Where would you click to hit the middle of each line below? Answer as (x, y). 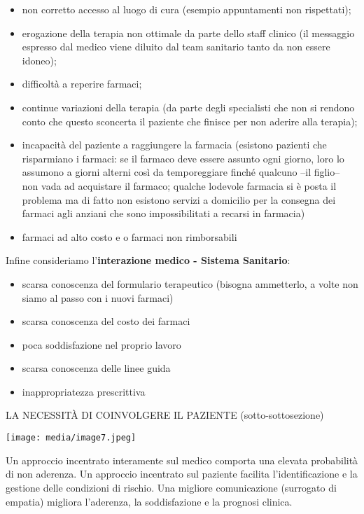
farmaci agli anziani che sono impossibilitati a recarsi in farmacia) (163, 213)
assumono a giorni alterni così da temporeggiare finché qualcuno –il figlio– (181, 172)
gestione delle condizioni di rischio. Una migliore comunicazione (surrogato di (171, 487)
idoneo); (39, 60)
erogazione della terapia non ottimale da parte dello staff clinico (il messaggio (188, 33)
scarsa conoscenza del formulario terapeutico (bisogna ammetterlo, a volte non (190, 283)
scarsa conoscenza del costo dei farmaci (106, 321)
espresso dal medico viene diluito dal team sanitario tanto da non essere (176, 47)
